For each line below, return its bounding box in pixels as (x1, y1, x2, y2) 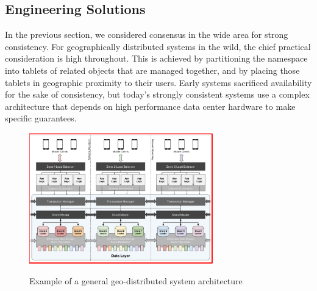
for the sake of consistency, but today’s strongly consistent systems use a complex (5, 88, 310, 101)
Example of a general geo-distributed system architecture (29, 274, 243, 287)
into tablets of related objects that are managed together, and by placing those (5, 63, 300, 76)
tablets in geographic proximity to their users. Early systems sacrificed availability (5, 76, 312, 88)
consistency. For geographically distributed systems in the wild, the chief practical (5, 40, 311, 52)
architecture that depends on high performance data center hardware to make (5, 99, 296, 112)
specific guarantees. (5, 112, 77, 124)
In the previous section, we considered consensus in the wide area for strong (5, 28, 288, 41)
